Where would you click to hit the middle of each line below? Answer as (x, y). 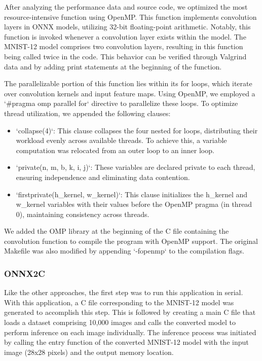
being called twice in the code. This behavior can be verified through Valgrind (125, 56)
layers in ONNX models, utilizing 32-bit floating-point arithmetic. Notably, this (127, 27)
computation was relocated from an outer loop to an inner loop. (115, 150)
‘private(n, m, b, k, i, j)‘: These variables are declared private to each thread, (136, 167)
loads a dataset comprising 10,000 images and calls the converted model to (120, 322)
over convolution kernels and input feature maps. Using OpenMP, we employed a (130, 93)
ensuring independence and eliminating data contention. (103, 177)
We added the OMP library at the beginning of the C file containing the (117, 231)
